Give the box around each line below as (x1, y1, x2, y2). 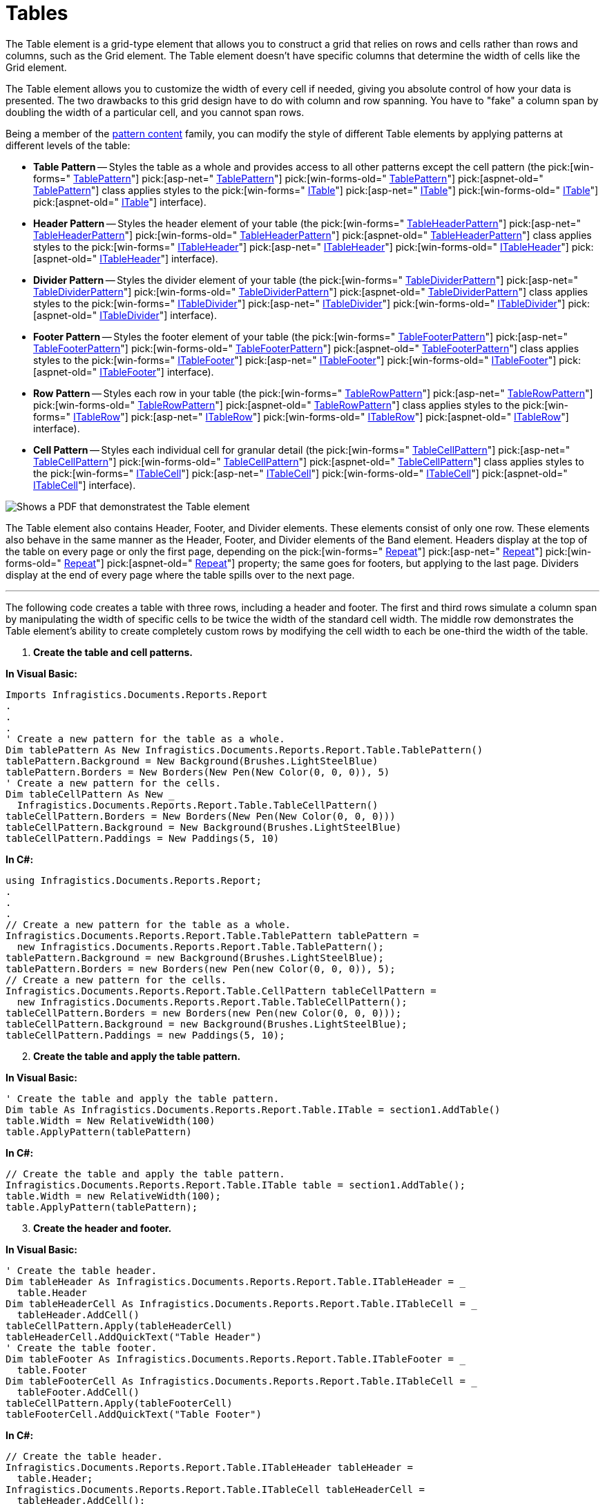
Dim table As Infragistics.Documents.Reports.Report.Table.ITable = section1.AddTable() (6, 1103, 501, 1115)
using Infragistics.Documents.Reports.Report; (6, 874, 262, 886)
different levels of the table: (6, 139, 131, 151)
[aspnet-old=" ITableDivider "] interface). (33, 309, 218, 321)
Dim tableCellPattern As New (6, 788, 163, 800)
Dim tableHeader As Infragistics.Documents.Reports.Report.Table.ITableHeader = (6, 1275, 454, 1287)
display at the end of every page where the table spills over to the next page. (6, 568, 355, 581)
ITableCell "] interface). (33, 479, 136, 491)
